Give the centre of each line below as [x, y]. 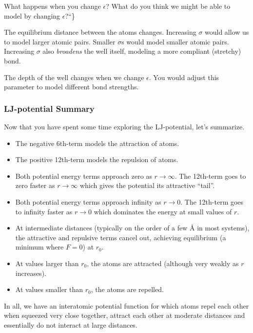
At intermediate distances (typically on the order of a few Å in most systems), [132, 228]
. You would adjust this [184, 77]
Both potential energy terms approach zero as [84, 176]
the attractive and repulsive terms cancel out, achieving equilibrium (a [121, 237]
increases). [31, 273]
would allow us [227, 32]
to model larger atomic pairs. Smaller [60, 41]
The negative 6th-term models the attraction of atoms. [97, 143]
